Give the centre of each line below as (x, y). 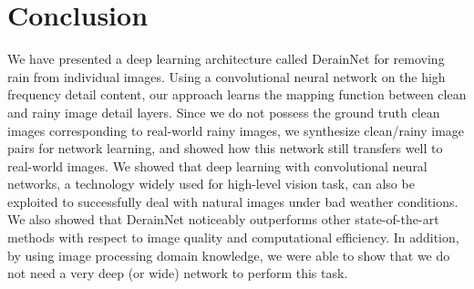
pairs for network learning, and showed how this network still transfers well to (225, 148)
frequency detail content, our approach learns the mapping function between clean (237, 94)
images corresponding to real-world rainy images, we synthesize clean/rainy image (236, 130)
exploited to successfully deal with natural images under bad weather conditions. (233, 201)
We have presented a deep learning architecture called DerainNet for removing (226, 59)
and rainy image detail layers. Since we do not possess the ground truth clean (224, 112)
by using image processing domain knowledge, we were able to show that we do (229, 255)
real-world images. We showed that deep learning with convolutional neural (217, 165)
